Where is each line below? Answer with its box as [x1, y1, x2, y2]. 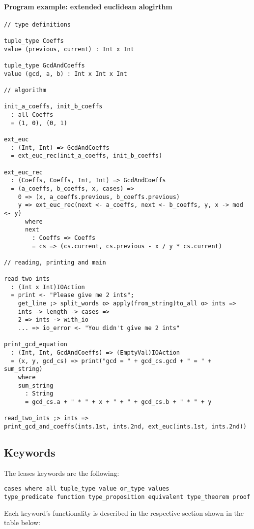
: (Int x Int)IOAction [11, 283, 85, 291]
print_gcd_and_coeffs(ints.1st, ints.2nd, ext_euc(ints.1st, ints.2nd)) [4, 423, 247, 430]
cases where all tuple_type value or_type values [4, 485, 169, 493]
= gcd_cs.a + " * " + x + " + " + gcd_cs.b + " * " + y [25, 398, 212, 405]
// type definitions [4, 21, 71, 28]
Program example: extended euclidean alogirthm [4, 1, 172, 11]
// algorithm [4, 87, 46, 94]
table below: [4, 517, 40, 528]
